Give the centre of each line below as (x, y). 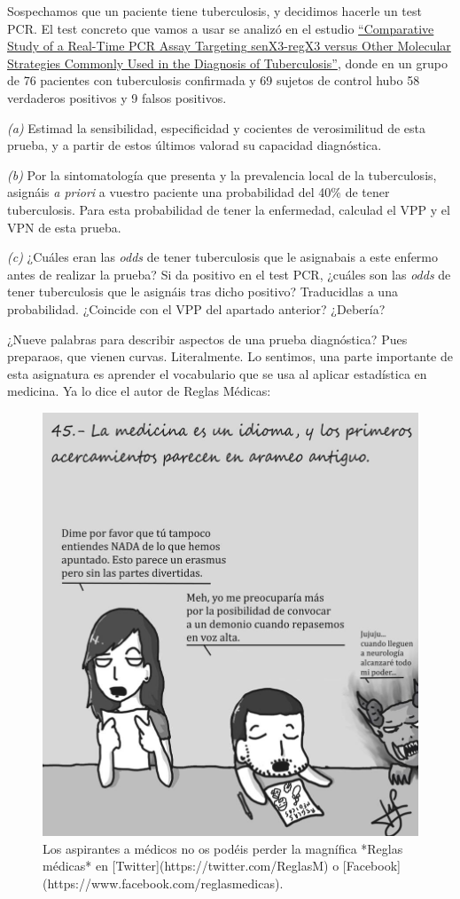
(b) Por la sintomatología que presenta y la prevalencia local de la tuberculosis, (222, 174)
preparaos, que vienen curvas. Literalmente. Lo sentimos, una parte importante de (230, 356)
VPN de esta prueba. (64, 227)
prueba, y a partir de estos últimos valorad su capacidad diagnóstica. (195, 145)
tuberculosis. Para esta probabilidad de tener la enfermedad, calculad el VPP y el (229, 209)
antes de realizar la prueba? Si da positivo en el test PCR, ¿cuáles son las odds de (229, 274)
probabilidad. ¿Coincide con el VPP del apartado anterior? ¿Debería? (196, 308)
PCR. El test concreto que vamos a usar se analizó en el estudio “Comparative (221, 28)
